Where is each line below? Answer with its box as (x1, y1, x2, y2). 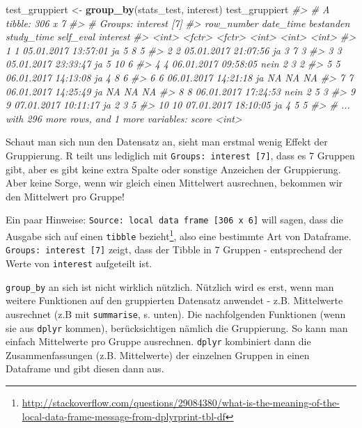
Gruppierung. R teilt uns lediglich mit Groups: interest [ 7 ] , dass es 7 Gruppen (6, 148, 355, 162)
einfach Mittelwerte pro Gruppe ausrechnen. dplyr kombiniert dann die (6, 334, 311, 349)
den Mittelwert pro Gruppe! (6, 189, 125, 203)
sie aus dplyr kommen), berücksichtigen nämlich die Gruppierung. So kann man (6, 320, 348, 335)
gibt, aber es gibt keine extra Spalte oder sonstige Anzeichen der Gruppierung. (6, 161, 341, 176)
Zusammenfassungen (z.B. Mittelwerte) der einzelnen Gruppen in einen (6, 347, 310, 362)
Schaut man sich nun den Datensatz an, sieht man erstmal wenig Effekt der (6, 134, 328, 149)
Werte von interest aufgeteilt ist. (6, 256, 152, 270)
